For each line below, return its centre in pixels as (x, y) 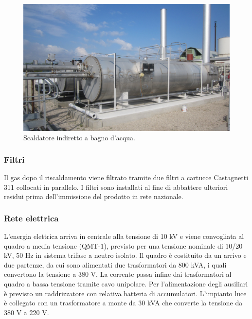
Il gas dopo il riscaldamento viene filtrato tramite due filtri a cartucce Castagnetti (126, 177)
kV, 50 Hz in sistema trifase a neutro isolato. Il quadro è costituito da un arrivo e (125, 255)
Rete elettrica (31, 218)
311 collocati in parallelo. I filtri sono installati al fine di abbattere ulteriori (116, 187)
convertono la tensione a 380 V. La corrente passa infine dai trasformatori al (118, 274)
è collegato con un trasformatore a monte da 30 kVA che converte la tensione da (123, 303)
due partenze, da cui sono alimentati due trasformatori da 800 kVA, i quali (115, 264)
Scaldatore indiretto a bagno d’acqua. (79, 138)
